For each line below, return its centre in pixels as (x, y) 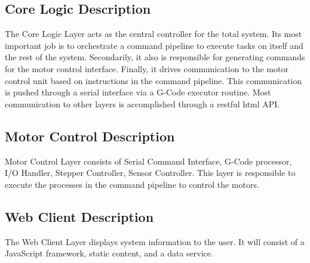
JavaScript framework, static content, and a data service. (109, 253)
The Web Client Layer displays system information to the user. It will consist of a (155, 241)
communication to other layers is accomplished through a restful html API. (142, 103)
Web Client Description (79, 216)
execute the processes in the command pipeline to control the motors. (132, 184)
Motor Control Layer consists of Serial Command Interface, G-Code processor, (148, 161)
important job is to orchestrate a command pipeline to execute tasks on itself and (154, 45)
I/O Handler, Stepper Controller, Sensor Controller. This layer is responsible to (150, 173)
